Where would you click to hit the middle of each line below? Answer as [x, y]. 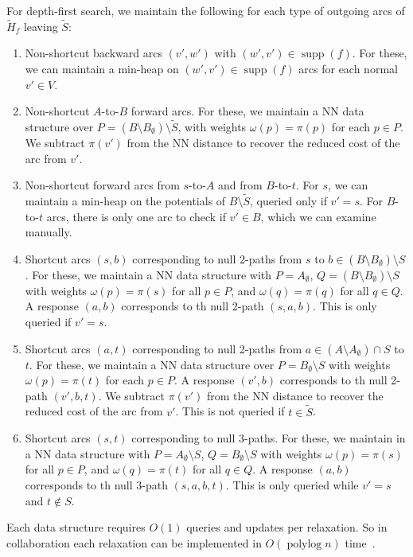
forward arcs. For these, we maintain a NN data [247, 111]
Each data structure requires [76, 527]
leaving [41, 26]
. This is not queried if [230, 411]
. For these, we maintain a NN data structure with [148, 274]
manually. [49, 232]
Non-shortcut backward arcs [94, 53]
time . [360, 542]
